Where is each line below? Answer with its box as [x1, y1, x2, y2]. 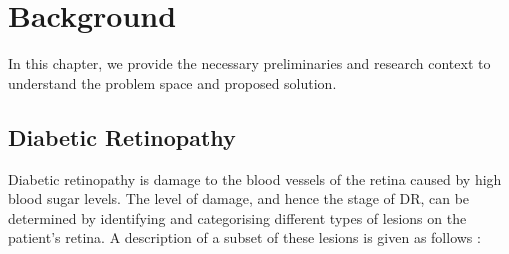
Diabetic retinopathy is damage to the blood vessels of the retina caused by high [8, 168, 502, 189]
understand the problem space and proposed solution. [8, 72, 337, 93]
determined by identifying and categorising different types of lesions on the [8, 207, 467, 228]
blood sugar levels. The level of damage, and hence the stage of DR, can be [8, 188, 470, 209]
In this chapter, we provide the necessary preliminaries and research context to [8, 53, 491, 74]
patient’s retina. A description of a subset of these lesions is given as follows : [8, 227, 481, 248]
